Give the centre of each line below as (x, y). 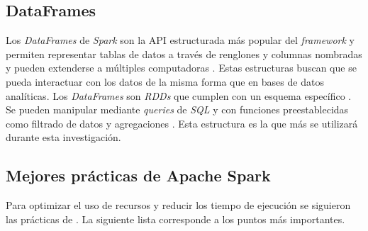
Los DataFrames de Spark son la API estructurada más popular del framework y (180, 40)
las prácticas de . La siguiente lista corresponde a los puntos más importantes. (175, 219)
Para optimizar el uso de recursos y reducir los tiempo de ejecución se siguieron (178, 205)
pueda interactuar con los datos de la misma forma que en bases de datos (165, 81)
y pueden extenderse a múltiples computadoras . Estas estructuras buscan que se (181, 68)
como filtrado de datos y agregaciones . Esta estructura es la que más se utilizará (182, 123)
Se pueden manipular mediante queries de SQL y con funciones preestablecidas (177, 109)
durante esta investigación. (63, 137)
